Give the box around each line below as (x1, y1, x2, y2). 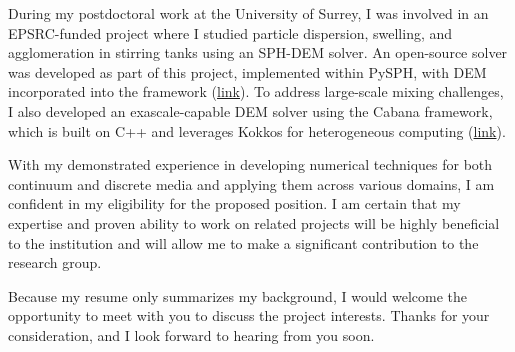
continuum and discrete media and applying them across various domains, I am (8, 173, 495, 194)
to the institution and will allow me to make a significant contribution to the (8, 232, 479, 253)
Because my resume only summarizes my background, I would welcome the (8, 285, 468, 306)
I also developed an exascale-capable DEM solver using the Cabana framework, (8, 100, 493, 121)
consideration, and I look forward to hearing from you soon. (8, 324, 375, 345)
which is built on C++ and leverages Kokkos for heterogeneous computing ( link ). (8, 120, 506, 141)
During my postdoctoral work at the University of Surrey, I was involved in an (8, 3, 489, 23)
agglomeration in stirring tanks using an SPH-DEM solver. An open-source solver (8, 42, 508, 63)
